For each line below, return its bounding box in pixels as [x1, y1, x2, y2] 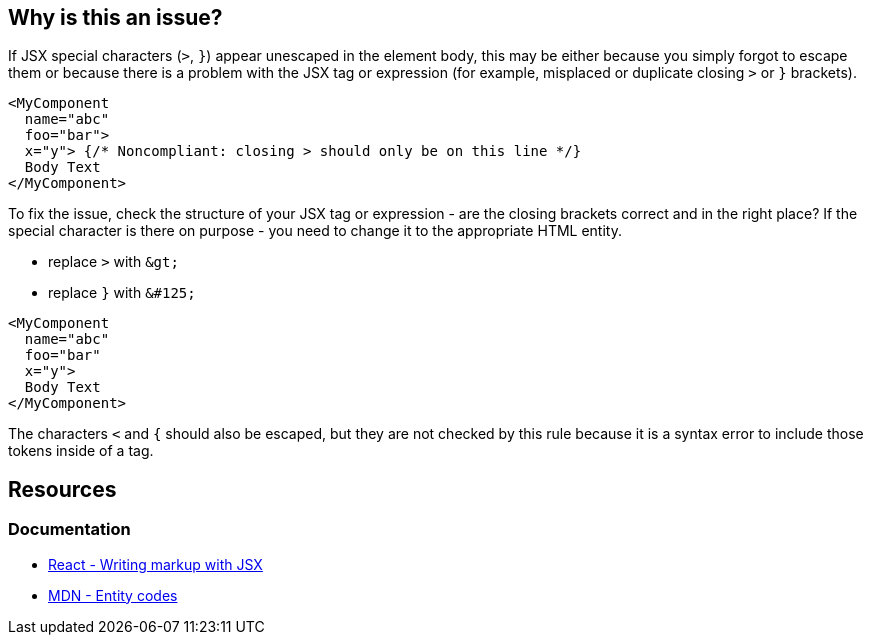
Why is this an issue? [8, 5, 223, 30]
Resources [8, 476, 117, 502]
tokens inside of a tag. [8, 442, 154, 460]
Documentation [8, 519, 131, 540]
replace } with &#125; [48, 284, 196, 302]
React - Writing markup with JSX [48, 555, 263, 573]
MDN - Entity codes [48, 586, 178, 604]
